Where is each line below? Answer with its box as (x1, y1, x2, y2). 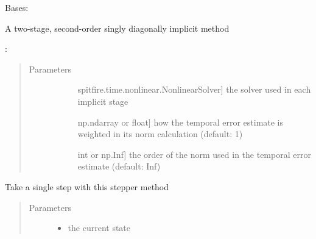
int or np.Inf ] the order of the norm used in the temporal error (77, 148, 311, 160)
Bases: (5, 1, 29, 13)
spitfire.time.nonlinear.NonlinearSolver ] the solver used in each (77, 83, 311, 96)
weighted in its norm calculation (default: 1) (77, 127, 243, 140)
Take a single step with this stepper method (5, 180, 169, 193)
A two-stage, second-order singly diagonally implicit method (5, 21, 230, 34)
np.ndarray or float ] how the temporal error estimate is (77, 115, 284, 128)
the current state (68, 221, 131, 234)
